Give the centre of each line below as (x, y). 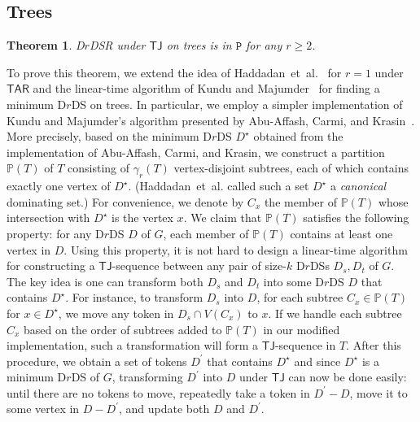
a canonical (358, 186)
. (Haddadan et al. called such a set (219, 186)
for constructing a (51, 265)
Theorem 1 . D (46, 45)
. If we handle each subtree (335, 313)
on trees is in (199, 45)
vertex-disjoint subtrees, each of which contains (291, 168)
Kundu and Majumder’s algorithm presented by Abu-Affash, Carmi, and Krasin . (211, 120)
